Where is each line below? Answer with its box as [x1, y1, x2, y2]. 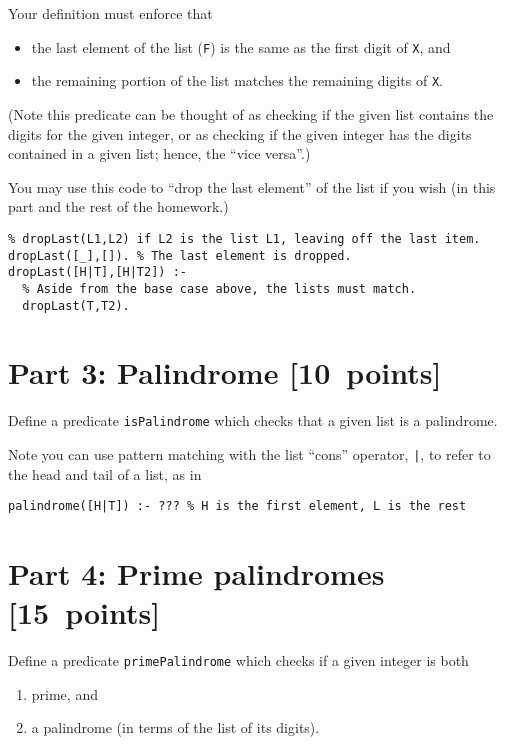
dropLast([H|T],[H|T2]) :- [8, 265, 187, 280]
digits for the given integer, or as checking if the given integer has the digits [8, 123, 472, 144]
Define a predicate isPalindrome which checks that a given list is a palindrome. [8, 410, 498, 431]
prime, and [31, 683, 98, 704]
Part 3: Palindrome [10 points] [8, 352, 442, 393]
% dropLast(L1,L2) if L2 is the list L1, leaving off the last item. [8, 231, 481, 246]
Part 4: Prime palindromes [8, 553, 385, 594]
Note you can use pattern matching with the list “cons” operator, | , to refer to [8, 443, 491, 464]
